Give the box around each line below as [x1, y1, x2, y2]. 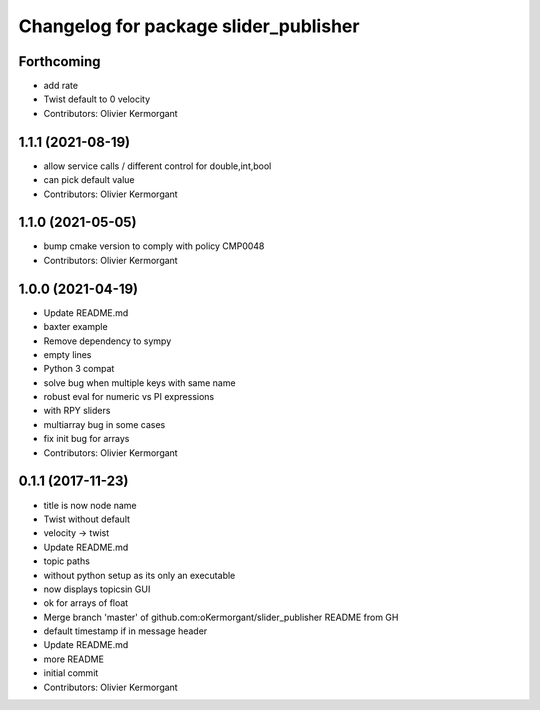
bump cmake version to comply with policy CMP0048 [43, 240, 265, 252]
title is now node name [43, 499, 137, 511]
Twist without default [43, 513, 130, 525]
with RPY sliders [43, 405, 111, 417]
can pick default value [43, 174, 135, 186]
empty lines [43, 348, 92, 360]
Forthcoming [18, 53, 101, 70]
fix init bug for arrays [43, 433, 130, 445]
